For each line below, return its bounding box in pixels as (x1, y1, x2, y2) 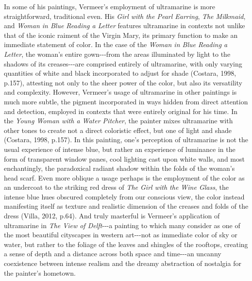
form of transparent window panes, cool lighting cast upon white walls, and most (4, 153, 245, 164)
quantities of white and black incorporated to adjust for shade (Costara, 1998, (4, 68, 236, 78)
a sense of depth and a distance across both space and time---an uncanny (4, 248, 221, 259)
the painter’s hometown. (4, 267, 76, 278)
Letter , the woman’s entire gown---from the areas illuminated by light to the (4, 49, 231, 59)
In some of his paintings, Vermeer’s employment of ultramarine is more (4, 1, 215, 11)
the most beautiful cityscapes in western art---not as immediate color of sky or (4, 230, 237, 240)
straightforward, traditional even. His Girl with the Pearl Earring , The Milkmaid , (4, 11, 246, 21)
